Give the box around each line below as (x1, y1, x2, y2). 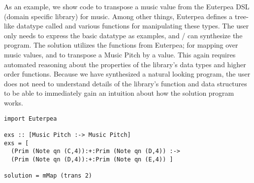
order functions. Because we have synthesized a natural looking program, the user (4, 69, 251, 79)
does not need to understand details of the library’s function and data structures (4, 78, 247, 88)
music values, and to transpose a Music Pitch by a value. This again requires (4, 49, 236, 59)
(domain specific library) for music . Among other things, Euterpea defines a (4, 11, 233, 21)
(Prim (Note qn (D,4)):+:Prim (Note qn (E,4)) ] (11, 156, 173, 163)
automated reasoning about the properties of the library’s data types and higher (4, 59, 246, 69)
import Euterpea (4, 115, 57, 122)
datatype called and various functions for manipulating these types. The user (16, 21, 249, 31)
